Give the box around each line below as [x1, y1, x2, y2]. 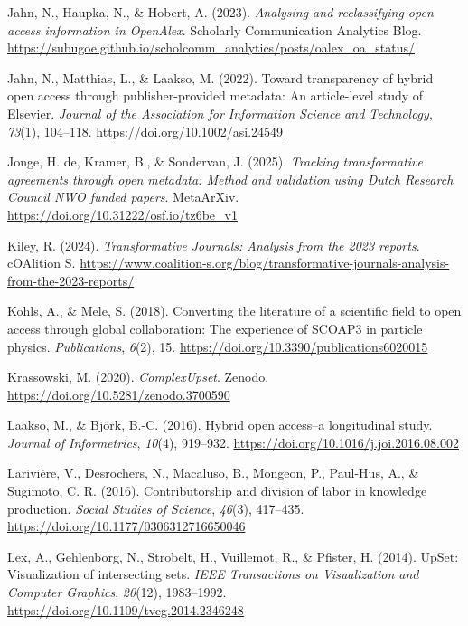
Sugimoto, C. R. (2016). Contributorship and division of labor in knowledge [7, 481, 427, 500]
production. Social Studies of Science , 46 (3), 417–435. [7, 498, 304, 517]
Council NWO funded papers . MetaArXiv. [7, 187, 239, 206]
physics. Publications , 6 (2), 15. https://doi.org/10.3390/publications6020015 [7, 337, 428, 356]
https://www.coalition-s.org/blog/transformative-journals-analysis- [80, 253, 450, 272]
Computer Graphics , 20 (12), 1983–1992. [7, 583, 227, 602]
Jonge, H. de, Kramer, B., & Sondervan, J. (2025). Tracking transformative [7, 152, 423, 171]
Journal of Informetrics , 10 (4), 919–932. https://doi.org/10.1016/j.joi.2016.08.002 [7, 432, 459, 451]
